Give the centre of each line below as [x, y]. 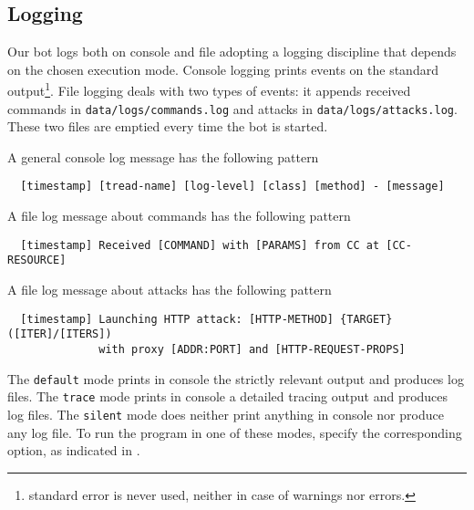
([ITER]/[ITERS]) [60, 334]
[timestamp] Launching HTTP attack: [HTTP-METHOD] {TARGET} [206, 319]
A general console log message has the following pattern [163, 156]
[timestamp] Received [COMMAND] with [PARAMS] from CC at [200, 245]
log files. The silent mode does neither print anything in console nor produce [226, 414]
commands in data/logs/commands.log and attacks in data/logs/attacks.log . [232, 108]
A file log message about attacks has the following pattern [170, 290]
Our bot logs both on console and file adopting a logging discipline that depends [232, 52]
